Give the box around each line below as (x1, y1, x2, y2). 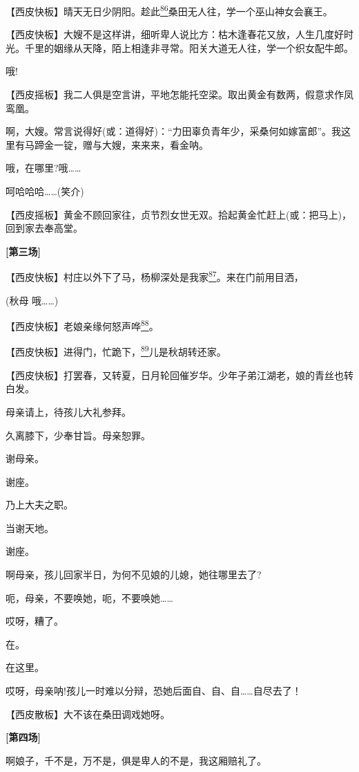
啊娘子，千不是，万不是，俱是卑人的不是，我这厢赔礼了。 (6, 753, 266, 767)
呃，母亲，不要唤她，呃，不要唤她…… (6, 590, 173, 605)
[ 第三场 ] (6, 243, 41, 258)
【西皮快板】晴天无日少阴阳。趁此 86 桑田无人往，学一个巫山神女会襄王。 (6, 2, 333, 18)
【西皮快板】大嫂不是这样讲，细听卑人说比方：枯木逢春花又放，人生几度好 (6, 27, 344, 42)
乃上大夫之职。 (6, 497, 73, 512)
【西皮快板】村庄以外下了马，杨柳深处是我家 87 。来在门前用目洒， (6, 268, 304, 284)
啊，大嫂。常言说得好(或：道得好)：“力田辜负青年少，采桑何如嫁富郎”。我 (6, 124, 342, 138)
